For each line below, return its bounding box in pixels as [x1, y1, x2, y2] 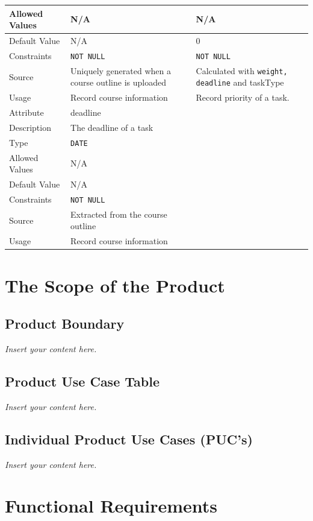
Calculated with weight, [196, 64, 288, 77]
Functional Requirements [5, 493, 217, 518]
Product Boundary [5, 314, 125, 333]
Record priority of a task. [196, 91, 290, 104]
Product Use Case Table [5, 371, 160, 390]
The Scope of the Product [5, 273, 225, 297]
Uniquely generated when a [70, 64, 171, 77]
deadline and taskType [196, 76, 284, 89]
